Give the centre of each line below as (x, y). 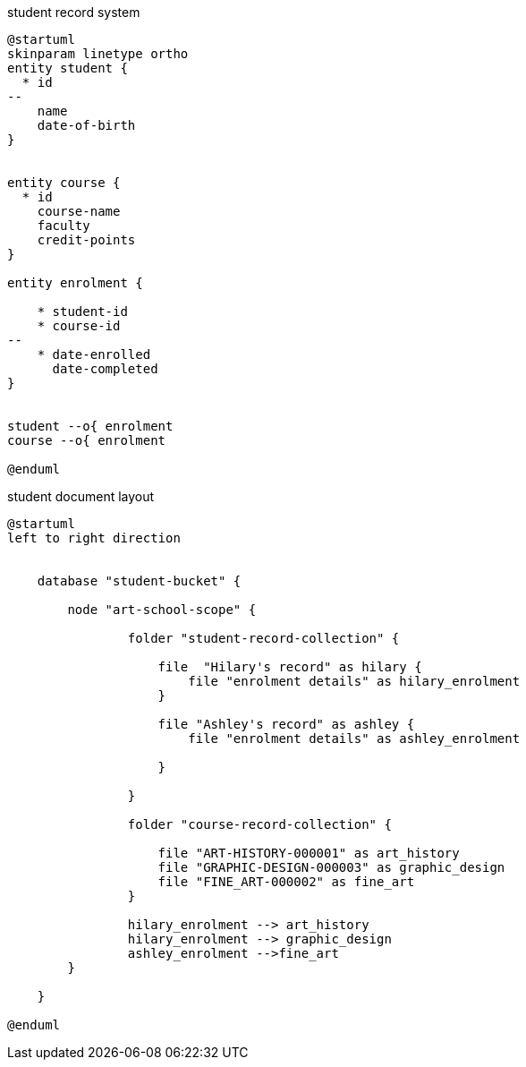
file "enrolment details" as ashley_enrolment (354, 738)
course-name (79, 211)
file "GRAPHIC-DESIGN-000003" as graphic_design (331, 867)
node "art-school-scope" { (162, 610)
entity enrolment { (75, 283)
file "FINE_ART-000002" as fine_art (286, 882)
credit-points (86, 240)
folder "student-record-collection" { (263, 638)
